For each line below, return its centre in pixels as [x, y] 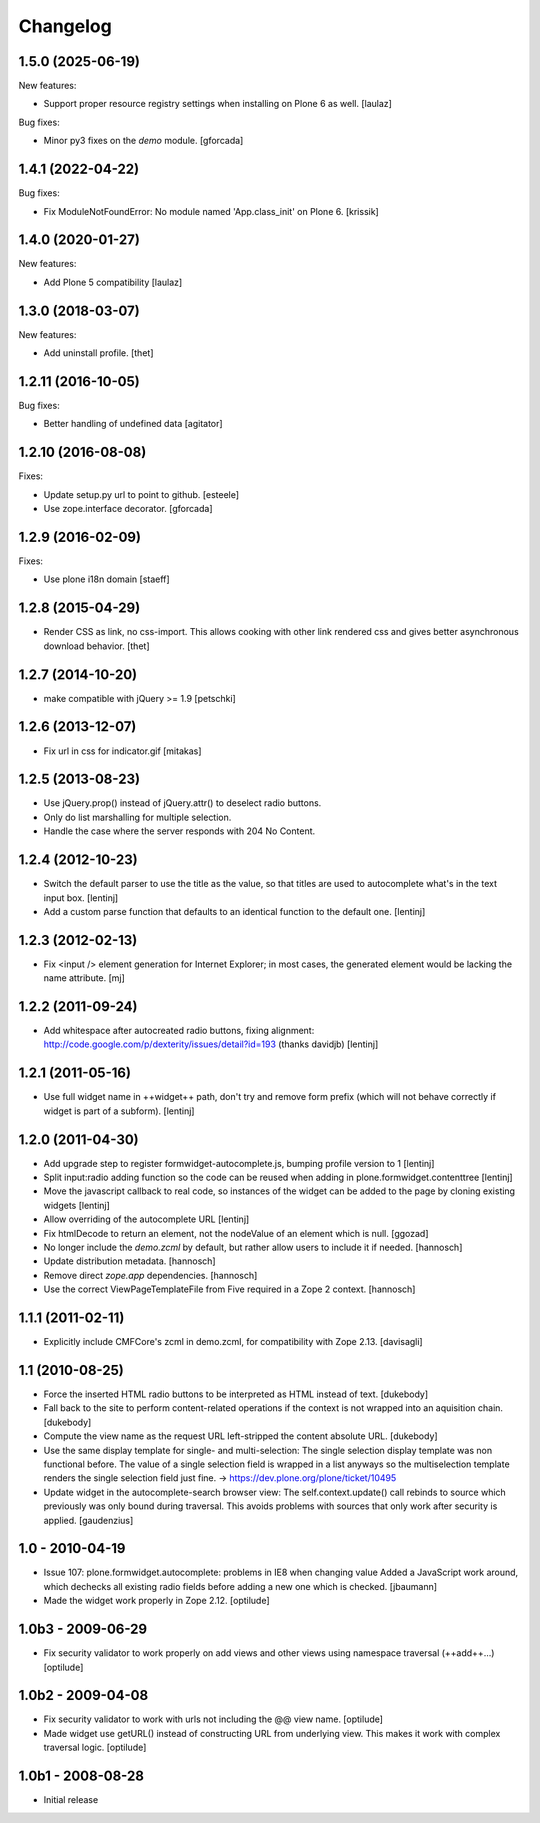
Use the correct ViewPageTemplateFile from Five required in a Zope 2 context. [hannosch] [229, 1289]
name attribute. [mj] [84, 978]
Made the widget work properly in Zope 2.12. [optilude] [156, 1601]
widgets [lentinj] [76, 1205]
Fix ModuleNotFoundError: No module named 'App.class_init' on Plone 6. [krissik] [211, 211]
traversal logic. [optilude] [95, 1747]
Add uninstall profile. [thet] [98, 353]
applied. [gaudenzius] [88, 1520]
